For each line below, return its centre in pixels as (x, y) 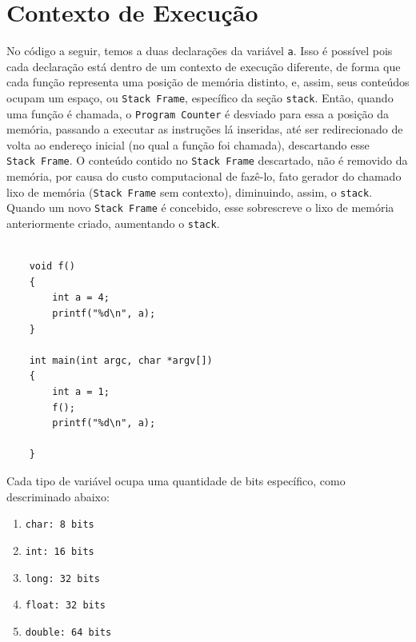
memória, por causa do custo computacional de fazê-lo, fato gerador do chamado (204, 176)
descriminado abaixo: (58, 496)
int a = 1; (81, 392)
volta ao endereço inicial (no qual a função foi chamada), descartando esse (188, 144)
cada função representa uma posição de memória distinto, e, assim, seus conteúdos (208, 82)
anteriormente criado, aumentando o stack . (113, 223)
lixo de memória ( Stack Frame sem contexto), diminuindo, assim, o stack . (190, 191)
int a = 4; (81, 298)
